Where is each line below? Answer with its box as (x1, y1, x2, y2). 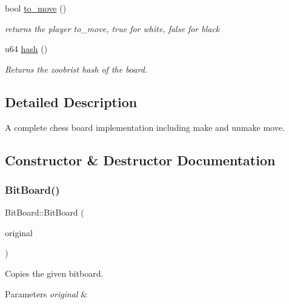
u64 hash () (5, 42, 48, 55)
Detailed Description (5, 92, 138, 111)
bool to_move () (5, 2, 67, 14)
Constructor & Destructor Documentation (5, 150, 276, 169)
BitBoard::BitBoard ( (5, 206, 84, 219)
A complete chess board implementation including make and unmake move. (5, 121, 285, 133)
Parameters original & (5, 287, 88, 300)
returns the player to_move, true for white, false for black (5, 22, 220, 35)
